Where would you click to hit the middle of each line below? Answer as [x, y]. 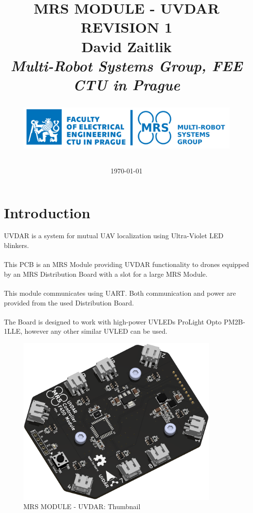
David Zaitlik [126, 46]
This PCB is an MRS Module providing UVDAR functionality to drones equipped [126, 264]
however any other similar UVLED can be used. [96, 331]
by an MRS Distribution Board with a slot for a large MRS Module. [106, 274]
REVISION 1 [126, 27]
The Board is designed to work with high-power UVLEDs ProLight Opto [113, 321]
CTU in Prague [126, 84]
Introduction [47, 212]
